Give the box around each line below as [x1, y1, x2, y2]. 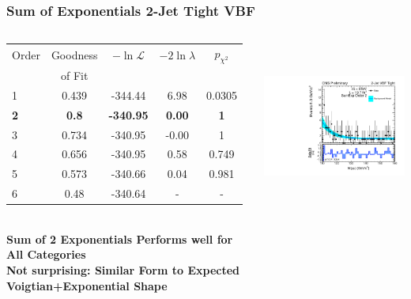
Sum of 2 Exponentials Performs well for [6, 230, 233, 247]
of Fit [60, 67, 89, 84]
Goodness [51, 46, 98, 62]
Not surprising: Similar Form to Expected [6, 261, 239, 278]
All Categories [6, 246, 86, 263]
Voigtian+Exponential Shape [6, 277, 168, 293]
